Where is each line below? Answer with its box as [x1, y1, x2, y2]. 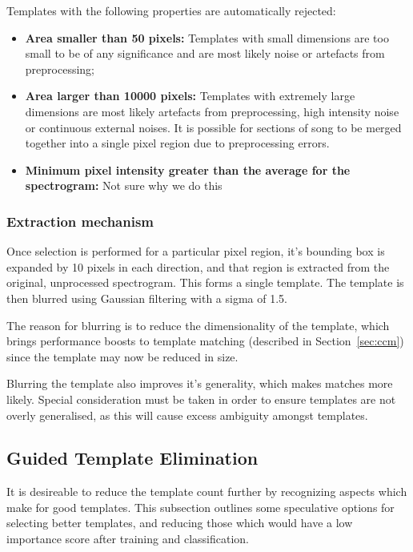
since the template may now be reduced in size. [6, 348, 239, 365]
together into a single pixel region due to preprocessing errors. [25, 135, 330, 151]
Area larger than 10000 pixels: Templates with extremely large [25, 87, 355, 104]
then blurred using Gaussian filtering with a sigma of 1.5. [6, 289, 287, 306]
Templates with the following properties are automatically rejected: [6, 2, 336, 18]
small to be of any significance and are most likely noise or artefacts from [25, 45, 385, 62]
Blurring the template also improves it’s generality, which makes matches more [6, 375, 393, 392]
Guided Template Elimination [6, 445, 259, 470]
